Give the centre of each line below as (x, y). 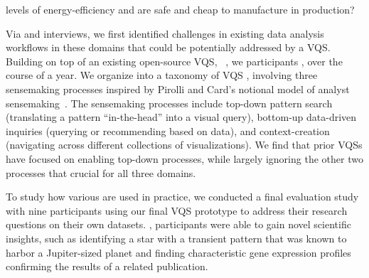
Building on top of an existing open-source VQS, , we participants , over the (174, 61)
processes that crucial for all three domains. (101, 172)
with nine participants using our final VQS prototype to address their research (177, 210)
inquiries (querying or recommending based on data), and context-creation (168, 130)
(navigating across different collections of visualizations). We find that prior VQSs (184, 145)
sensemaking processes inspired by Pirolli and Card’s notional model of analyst (178, 89)
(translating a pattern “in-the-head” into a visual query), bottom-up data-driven (181, 117)
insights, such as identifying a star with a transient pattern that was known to (176, 238)
